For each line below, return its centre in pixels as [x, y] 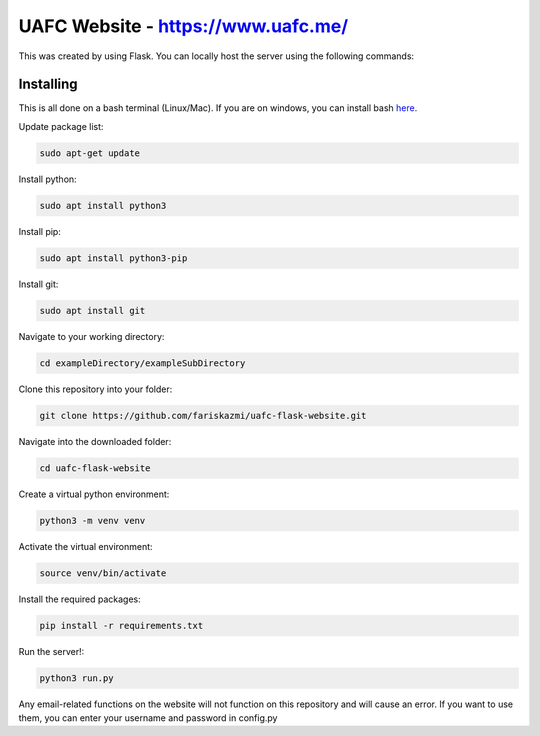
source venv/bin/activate [103, 573]
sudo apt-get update [89, 153]
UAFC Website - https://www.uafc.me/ [183, 26]
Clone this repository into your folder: [95, 389]
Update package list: [61, 126]
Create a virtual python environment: [94, 494]
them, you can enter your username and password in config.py [148, 717]
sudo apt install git [92, 310]
